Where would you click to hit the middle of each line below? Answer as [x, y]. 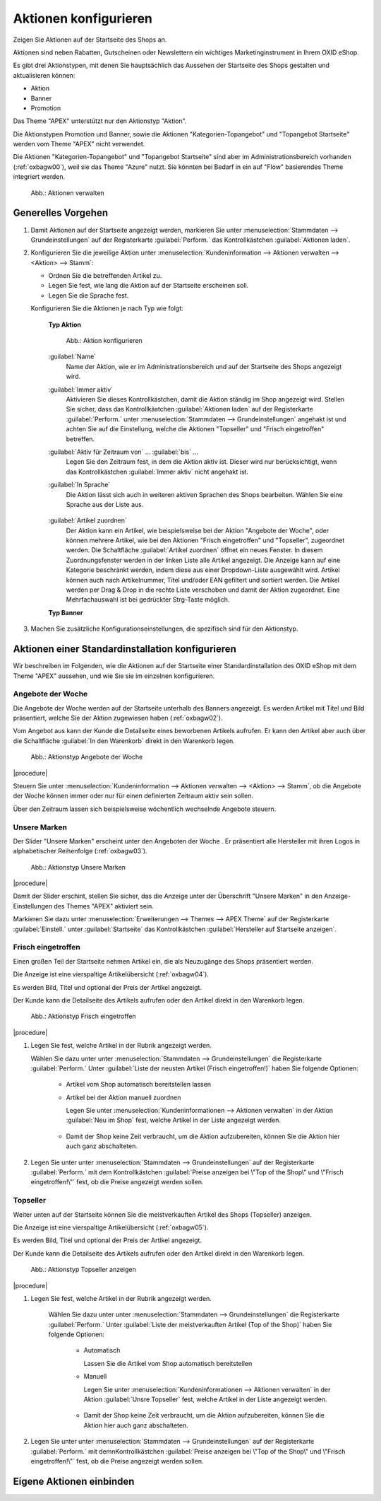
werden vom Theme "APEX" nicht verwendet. [79, 144]
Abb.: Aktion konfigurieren [104, 341]
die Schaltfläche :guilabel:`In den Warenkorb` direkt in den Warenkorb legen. [124, 741]
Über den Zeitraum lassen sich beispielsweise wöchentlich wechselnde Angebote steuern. [145, 809]
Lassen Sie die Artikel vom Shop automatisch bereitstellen [168, 1363]
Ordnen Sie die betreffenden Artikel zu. [105, 276]
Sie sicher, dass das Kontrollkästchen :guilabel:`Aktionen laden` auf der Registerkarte [189, 409]
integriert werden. [39, 177]
